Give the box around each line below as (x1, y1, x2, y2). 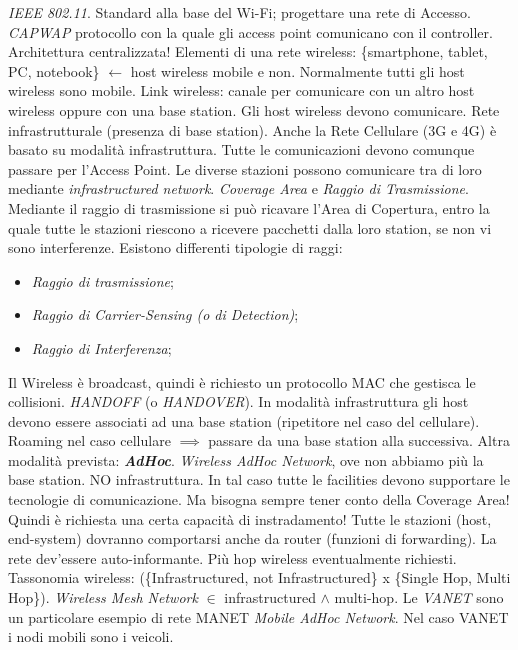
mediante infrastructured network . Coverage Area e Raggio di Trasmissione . (8, 178, 469, 199)
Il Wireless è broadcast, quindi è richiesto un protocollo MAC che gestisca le (8, 371, 476, 392)
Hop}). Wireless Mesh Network (8, 587, 198, 608)
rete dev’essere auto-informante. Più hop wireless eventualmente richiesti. (8, 547, 457, 568)
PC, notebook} (8, 60, 100, 81)
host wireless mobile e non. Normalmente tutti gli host (130, 60, 465, 81)
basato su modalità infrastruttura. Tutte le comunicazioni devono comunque (8, 139, 475, 160)
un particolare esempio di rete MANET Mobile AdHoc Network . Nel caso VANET (8, 606, 509, 627)
